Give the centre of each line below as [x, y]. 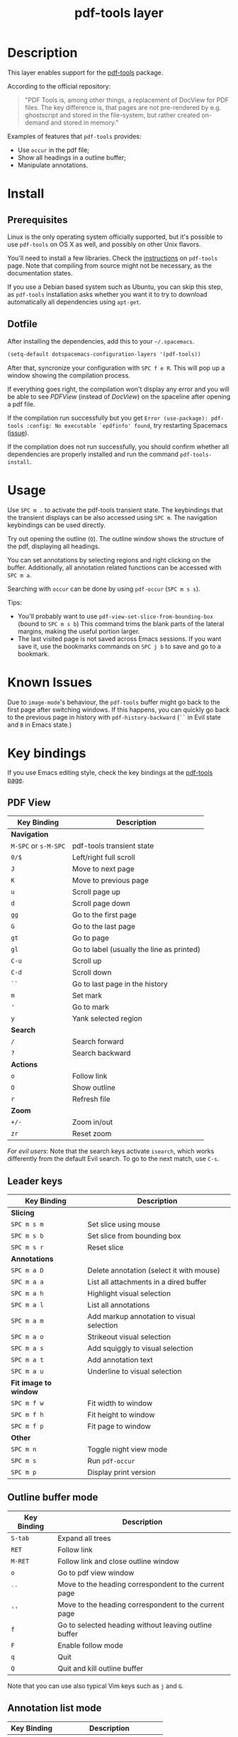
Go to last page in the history [120, 984]
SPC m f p [27, 1426]
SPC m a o [27, 1337]
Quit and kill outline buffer [101, 1668]
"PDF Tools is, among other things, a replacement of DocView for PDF [126, 100]
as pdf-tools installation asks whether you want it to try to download [107, 294]
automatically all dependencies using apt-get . [74, 302]
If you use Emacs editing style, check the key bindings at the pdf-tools [110, 773]
